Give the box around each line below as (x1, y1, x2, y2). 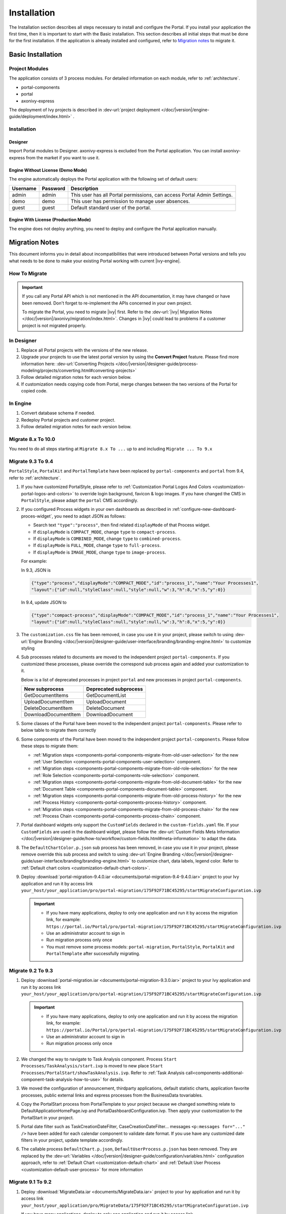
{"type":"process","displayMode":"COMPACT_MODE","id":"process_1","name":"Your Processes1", (31, 580, 259, 586)
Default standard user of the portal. (70, 204, 151, 211)
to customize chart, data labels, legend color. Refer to (131, 858, 238, 864)
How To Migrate (9, 270, 47, 277)
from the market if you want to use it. (26, 154, 100, 160)
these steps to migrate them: (21, 743, 79, 749)
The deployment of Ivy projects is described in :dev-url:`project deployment (9, 107, 160, 113)
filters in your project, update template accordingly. (21, 1137, 124, 1143)
